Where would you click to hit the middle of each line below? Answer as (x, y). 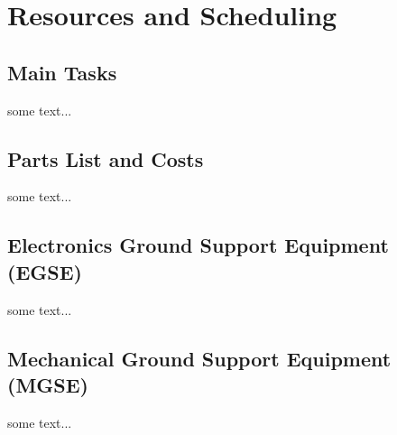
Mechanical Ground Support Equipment (199, 358)
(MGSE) (48, 384)
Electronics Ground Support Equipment (198, 245)
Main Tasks (62, 72)
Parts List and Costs (106, 158)
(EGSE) (45, 271)
